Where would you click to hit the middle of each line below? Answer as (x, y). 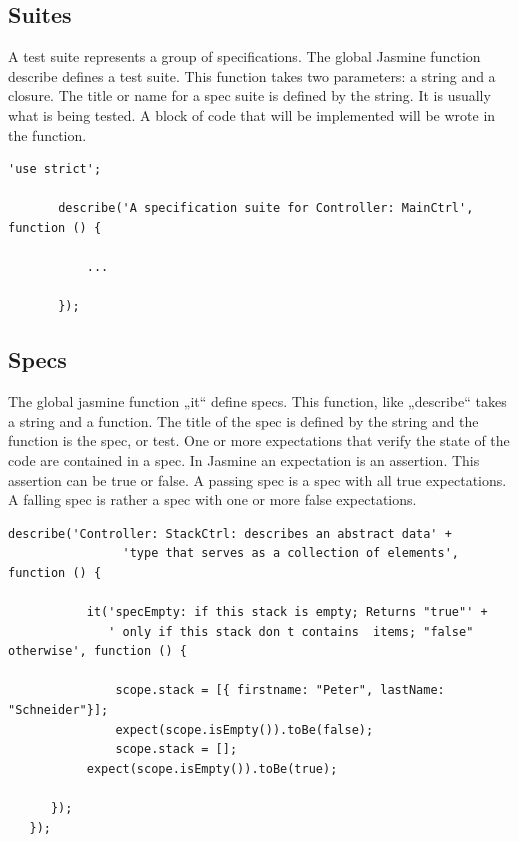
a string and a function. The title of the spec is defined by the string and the (243, 420)
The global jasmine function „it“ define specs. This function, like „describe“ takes (257, 401)
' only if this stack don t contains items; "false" (291, 631)
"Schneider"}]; (58, 710)
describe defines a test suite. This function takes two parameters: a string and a (252, 75)
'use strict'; (55, 169)
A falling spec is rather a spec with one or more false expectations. (212, 499)
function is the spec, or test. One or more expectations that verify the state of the (259, 440)
